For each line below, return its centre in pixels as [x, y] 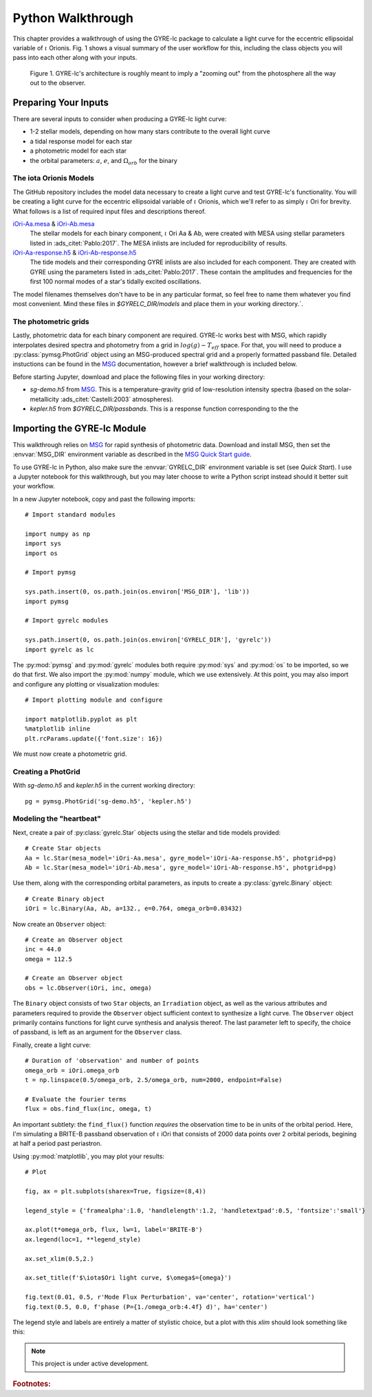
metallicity [45, 399]
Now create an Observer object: [59, 924]
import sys [43, 544]
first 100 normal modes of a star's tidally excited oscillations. [116, 281]
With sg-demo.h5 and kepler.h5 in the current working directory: [104, 786]
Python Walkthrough [73, 18]
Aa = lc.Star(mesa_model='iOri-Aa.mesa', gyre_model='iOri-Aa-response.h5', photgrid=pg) [181, 858]
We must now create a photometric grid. [70, 754]
